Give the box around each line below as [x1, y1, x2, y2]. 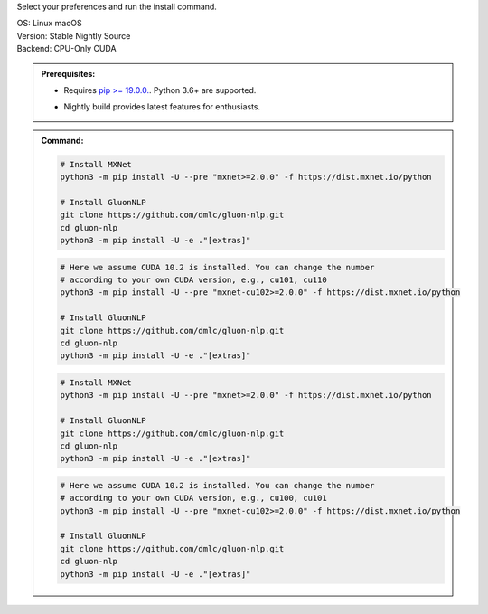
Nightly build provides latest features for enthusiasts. [63, 101, 261, 112]
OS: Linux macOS [16, 18, 82, 29]
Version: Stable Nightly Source [16, 30, 131, 41]
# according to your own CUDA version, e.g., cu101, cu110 [60, 275, 327, 285]
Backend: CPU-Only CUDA [16, 43, 117, 54]
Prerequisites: [41, 68, 96, 79]
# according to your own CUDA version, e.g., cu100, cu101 [60, 493, 327, 504]
